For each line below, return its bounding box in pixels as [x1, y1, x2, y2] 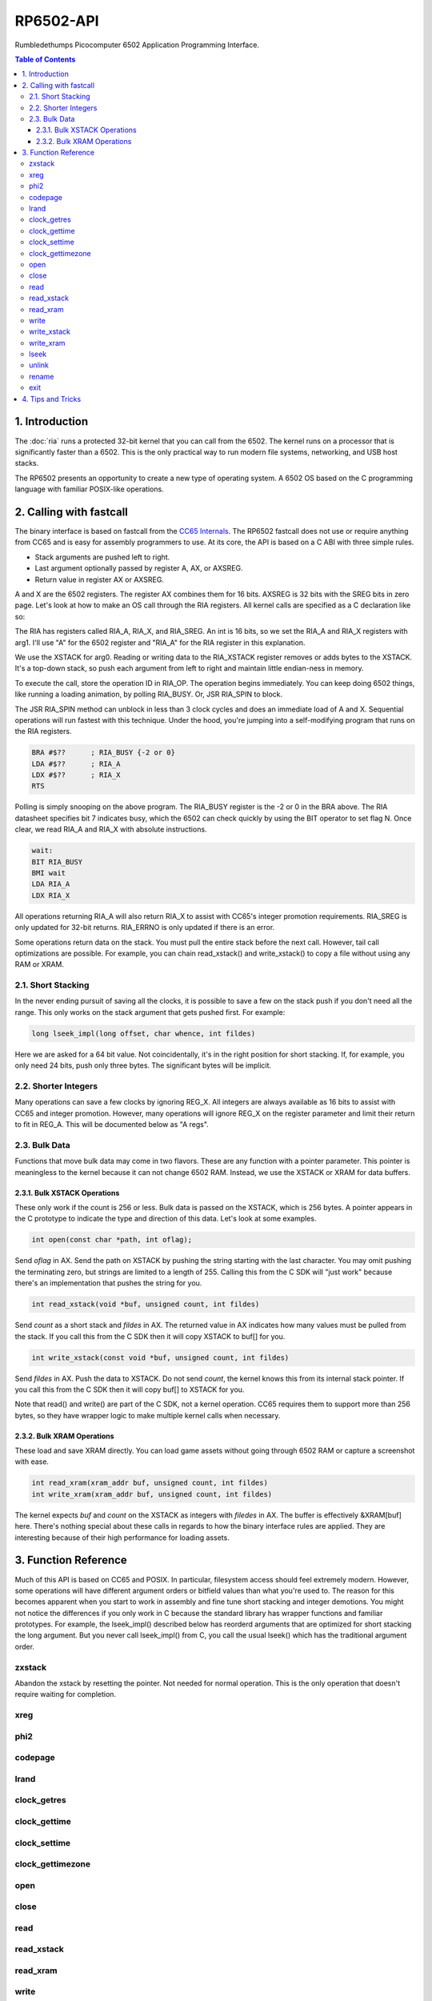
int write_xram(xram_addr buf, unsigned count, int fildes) [31, 1490, 273, 1498]
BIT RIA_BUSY [31, 857, 83, 866]
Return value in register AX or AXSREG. [34, 575, 164, 584]
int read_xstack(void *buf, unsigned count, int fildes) [31, 1300, 260, 1309]
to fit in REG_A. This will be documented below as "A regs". [14, 1120, 210, 1129]
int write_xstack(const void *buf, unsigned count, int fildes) [31, 1353, 290, 1362]
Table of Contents [14, 54, 76, 64]
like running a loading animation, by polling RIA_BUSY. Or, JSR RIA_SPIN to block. [14, 689, 283, 700]
